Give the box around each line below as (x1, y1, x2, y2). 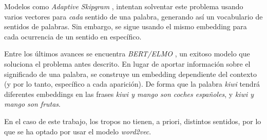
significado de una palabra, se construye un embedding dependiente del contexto (4, 68, 257, 79)
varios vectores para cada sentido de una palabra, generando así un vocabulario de (4, 11, 263, 22)
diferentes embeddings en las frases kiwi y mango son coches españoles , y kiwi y (4, 88, 254, 99)
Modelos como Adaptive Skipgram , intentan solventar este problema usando (4, 1, 243, 11)
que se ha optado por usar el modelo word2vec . (4, 126, 151, 136)
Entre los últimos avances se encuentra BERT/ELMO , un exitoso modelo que (4, 48, 250, 59)
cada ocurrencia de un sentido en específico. (4, 31, 142, 42)
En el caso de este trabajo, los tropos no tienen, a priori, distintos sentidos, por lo (4, 115, 261, 126)
